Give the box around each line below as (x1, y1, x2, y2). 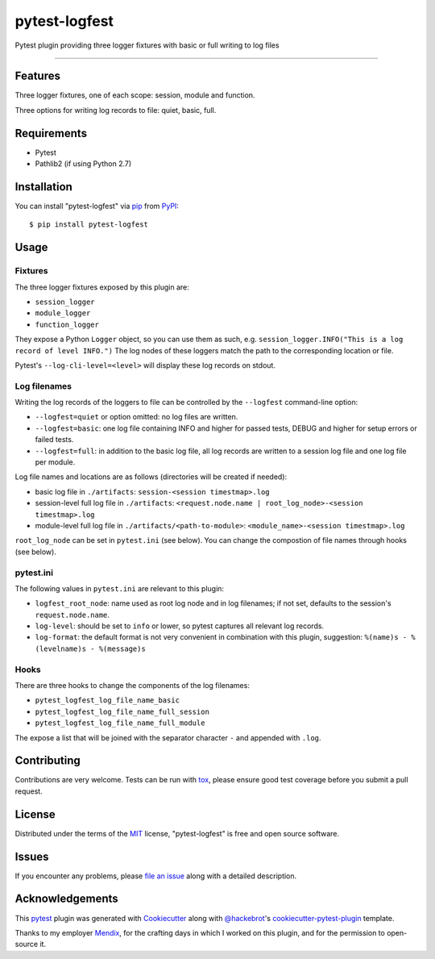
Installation (14, 180, 72, 194)
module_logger (35, 309, 91, 318)
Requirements (14, 126, 88, 140)
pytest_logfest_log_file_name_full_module (35, 719, 205, 728)
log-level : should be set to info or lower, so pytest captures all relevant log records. (35, 621, 325, 631)
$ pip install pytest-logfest (29, 220, 149, 229)
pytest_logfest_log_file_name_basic (35, 696, 180, 705)
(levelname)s (35, 644, 87, 653)
